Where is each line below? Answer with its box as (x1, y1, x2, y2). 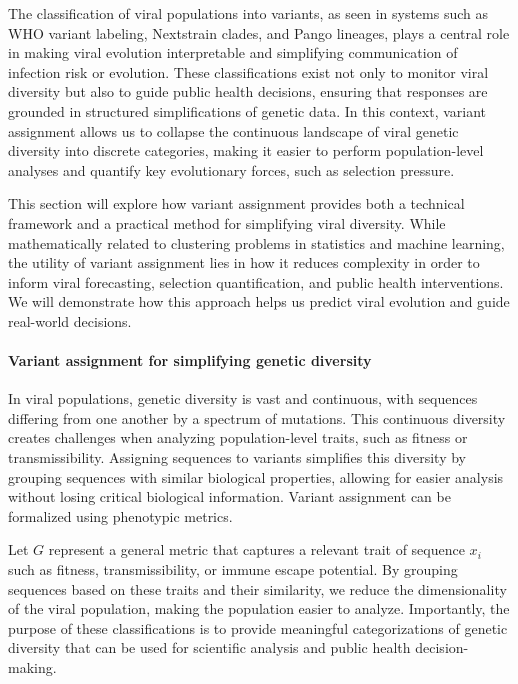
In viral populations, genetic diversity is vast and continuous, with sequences (8, 388, 478, 409)
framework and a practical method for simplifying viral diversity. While (8, 212, 446, 233)
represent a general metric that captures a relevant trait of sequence (48, 539, 465, 560)
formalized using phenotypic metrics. (8, 505, 233, 526)
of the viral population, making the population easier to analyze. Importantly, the (8, 598, 510, 619)
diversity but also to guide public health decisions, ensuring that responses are (8, 81, 488, 102)
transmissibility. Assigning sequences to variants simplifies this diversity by (8, 447, 466, 468)
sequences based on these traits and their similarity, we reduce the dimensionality (8, 578, 507, 599)
